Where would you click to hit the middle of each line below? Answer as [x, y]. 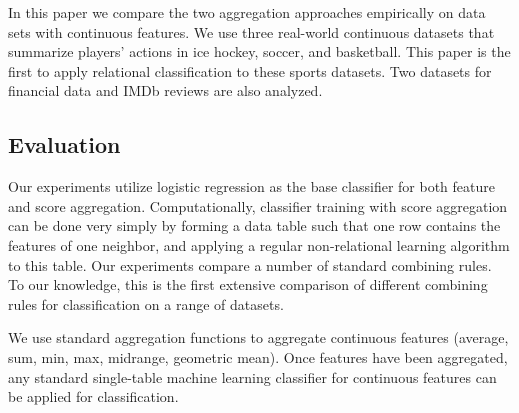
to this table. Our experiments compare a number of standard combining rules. [250, 264]
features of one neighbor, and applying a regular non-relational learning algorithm [259, 244]
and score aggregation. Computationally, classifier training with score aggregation [258, 205]
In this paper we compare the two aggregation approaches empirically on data [247, 12]
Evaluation [64, 144]
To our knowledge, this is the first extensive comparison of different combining [248, 284]
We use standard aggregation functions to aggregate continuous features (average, [258, 337]
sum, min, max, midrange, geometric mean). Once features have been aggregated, [258, 356]
